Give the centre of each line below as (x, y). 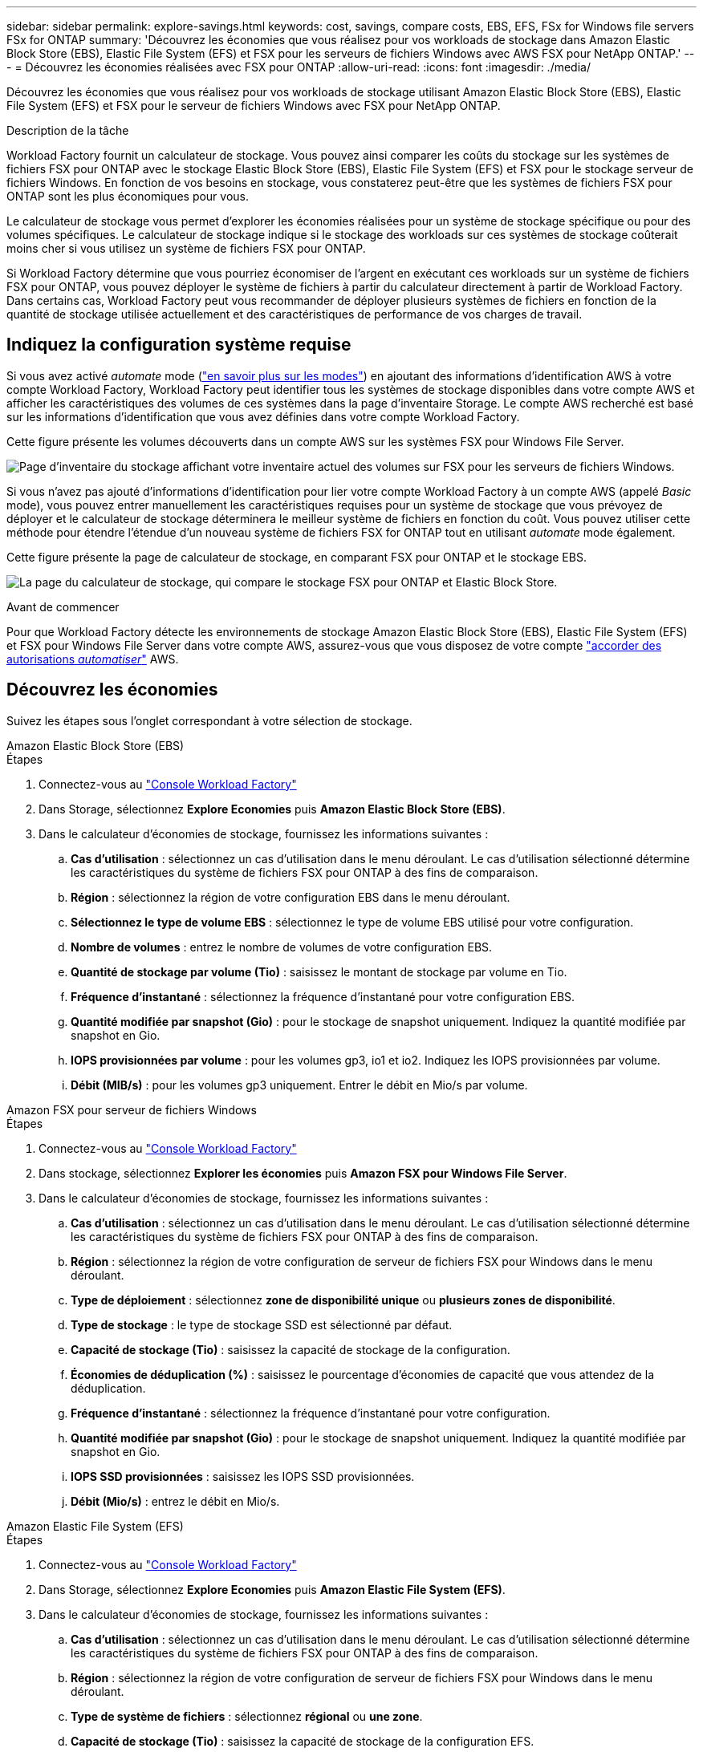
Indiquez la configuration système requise (179, 345)
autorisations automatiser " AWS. (93, 659)
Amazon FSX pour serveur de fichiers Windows (132, 1109)
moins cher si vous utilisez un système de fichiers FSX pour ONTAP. (186, 248)
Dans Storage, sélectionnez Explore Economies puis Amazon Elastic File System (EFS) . (272, 1589)
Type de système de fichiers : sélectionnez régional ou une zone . (247, 1716)
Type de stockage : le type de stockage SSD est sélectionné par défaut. (262, 1324)
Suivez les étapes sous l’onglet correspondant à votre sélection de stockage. (209, 720)
